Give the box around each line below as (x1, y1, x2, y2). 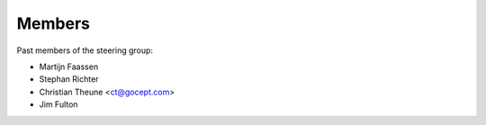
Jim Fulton (39, 99, 78, 110)
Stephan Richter (39, 74, 99, 85)
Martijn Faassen (39, 61, 99, 72)
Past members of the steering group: (16, 45, 153, 56)
